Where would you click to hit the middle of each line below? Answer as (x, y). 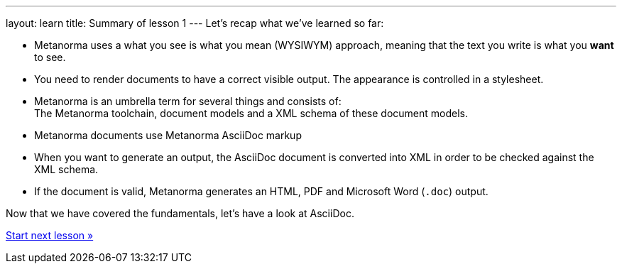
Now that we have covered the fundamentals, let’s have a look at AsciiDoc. (180, 213)
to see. (50, 57)
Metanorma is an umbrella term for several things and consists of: (188, 101)
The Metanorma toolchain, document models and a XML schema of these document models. (251, 113)
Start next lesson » (50, 235)
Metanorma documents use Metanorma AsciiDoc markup (168, 135)
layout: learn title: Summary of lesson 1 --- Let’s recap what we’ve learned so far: (195, 23)
